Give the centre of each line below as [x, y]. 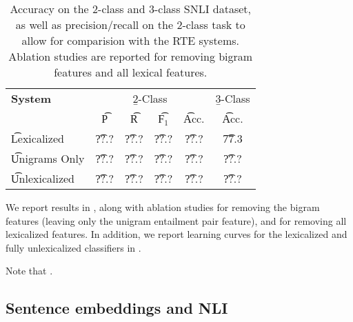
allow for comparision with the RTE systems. [131, 40]
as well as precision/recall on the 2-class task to [130, 24]
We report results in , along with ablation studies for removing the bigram [163, 207]
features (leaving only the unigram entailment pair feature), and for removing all [176, 220]
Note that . [29, 271]
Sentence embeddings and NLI [117, 308]
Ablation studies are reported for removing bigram [131, 56]
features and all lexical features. [131, 72]
